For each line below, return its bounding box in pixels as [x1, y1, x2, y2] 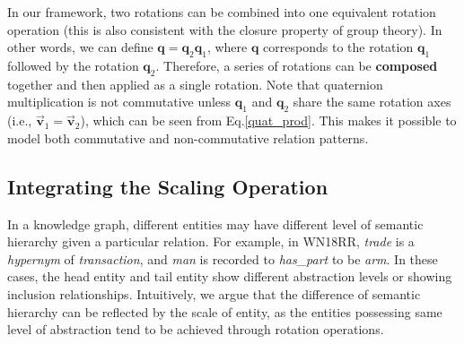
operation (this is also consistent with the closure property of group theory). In [7, 20, 442, 39]
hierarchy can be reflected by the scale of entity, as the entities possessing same [7, 302, 442, 321]
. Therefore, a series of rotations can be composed [155, 56, 438, 74]
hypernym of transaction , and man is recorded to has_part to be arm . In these [7, 249, 438, 268]
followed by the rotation [7, 56, 139, 74]
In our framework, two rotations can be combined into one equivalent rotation [7, 3, 436, 21]
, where [206, 38, 248, 56]
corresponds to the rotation [263, 38, 414, 56]
